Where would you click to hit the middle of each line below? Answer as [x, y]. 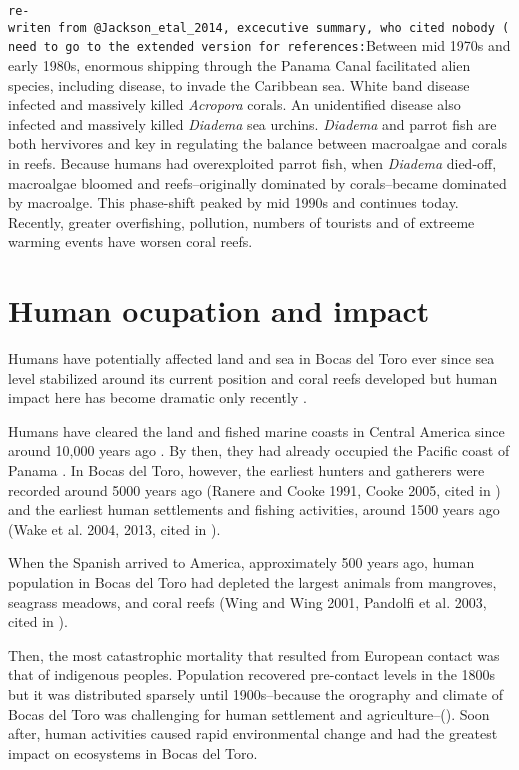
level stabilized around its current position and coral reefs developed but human [253, 377]
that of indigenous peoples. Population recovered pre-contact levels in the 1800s [252, 674]
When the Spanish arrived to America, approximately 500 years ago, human [241, 562]
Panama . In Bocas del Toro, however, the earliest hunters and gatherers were [246, 470]
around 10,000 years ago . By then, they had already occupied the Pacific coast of [259, 450]
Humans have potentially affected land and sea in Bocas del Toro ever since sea [251, 358]
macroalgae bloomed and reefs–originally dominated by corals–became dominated [257, 182]
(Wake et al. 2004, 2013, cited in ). [114, 528]
